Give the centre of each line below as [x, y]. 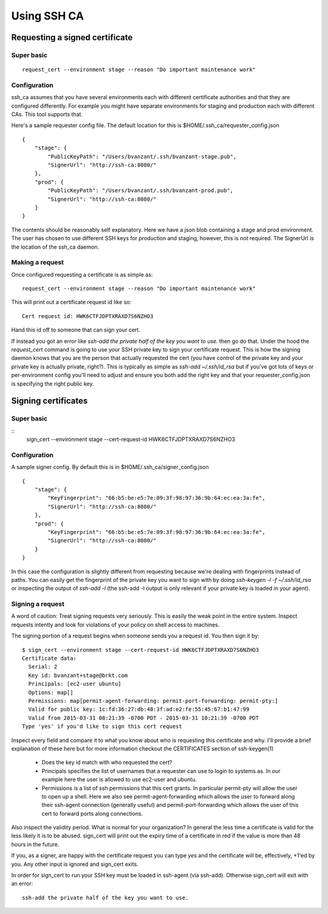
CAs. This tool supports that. [47, 114]
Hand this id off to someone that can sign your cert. [76, 330]
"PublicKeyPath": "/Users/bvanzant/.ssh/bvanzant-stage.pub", [142, 156]
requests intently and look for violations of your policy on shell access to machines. [115, 625]
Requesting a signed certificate [72, 37]
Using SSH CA [48, 16]
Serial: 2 [43, 667]
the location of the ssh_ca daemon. [55, 247]
